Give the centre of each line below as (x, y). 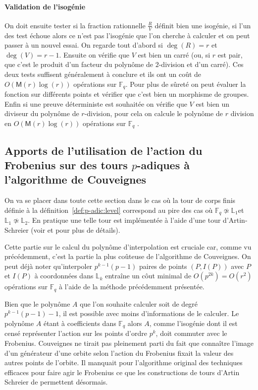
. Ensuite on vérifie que (94, 54)
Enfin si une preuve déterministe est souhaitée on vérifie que (96, 103)
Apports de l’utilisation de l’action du (103, 150)
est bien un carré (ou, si (174, 54)
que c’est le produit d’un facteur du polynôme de (79, 64)
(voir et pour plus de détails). (76, 229)
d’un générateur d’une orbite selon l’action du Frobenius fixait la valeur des (119, 353)
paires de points (163, 266)
